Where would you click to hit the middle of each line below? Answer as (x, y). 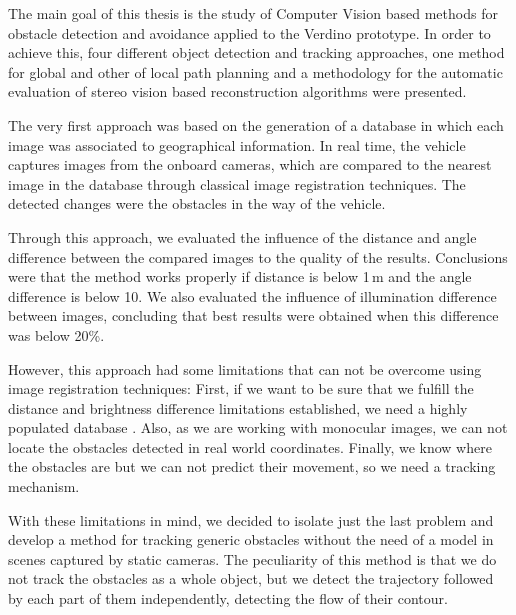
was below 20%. (56, 334)
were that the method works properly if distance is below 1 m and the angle (240, 276)
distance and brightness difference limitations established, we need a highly (238, 407)
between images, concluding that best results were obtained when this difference (253, 315)
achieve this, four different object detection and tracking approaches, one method (256, 52)
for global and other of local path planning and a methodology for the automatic (255, 71)
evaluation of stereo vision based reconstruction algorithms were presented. (237, 91)
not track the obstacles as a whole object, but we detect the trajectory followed (251, 578)
